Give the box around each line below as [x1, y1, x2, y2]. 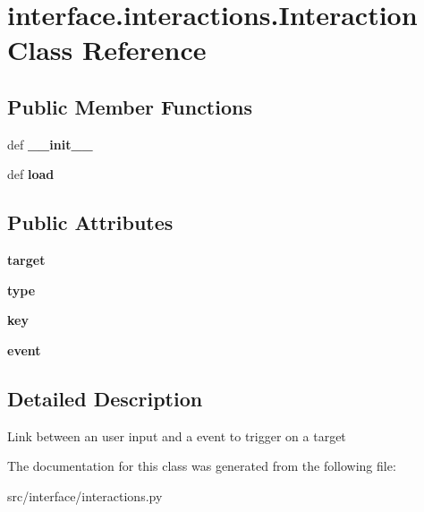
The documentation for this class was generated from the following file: [7, 457, 396, 475]
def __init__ [7, 134, 93, 153]
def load [7, 165, 55, 183]
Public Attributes [7, 209, 174, 236]
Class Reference [7, 31, 207, 68]
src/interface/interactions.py [7, 486, 163, 505]
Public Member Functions [7, 92, 252, 120]
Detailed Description [7, 384, 203, 412]
